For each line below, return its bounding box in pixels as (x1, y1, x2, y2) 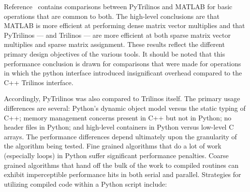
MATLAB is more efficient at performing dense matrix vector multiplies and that (4, 20, 245, 30)
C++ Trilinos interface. (4, 77, 74, 87)
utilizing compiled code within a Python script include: (4, 178, 167, 189)
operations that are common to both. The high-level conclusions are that (4, 11, 220, 21)
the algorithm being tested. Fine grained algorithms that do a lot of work (4, 141, 221, 151)
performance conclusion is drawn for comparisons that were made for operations (4, 58, 241, 68)
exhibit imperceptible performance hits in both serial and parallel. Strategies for (4, 169, 241, 179)
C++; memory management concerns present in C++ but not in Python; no (4, 112, 232, 122)
